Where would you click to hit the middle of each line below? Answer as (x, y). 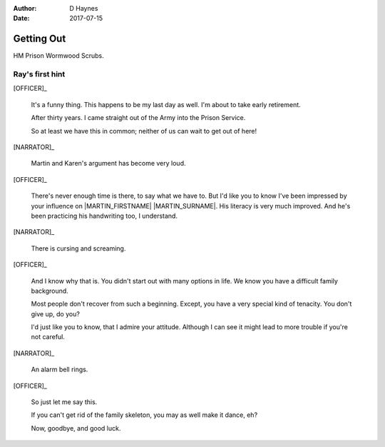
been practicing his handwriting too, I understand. (104, 216)
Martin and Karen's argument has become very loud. (108, 164)
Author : (25, 8)
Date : (21, 19)
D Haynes (84, 8)
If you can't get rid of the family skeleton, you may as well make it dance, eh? (144, 415)
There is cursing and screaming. (78, 248)
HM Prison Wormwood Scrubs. (58, 56)
